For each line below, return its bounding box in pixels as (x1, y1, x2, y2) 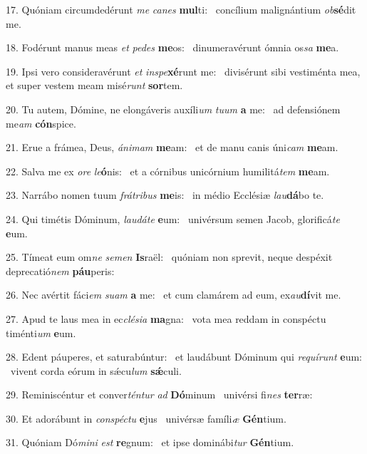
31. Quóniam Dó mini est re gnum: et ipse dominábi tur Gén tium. (6, 435, 294, 450)
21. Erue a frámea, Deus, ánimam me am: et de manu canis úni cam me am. (6, 140, 338, 155)
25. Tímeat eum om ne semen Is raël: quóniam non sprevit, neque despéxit (6, 249, 333, 264)
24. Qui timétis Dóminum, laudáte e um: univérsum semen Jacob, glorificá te (6, 211, 340, 226)
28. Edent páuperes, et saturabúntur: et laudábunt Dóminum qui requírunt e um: (6, 349, 362, 364)
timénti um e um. (6, 325, 76, 340)
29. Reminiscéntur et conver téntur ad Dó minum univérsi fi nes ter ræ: (6, 387, 313, 402)
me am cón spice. (6, 115, 76, 130)
